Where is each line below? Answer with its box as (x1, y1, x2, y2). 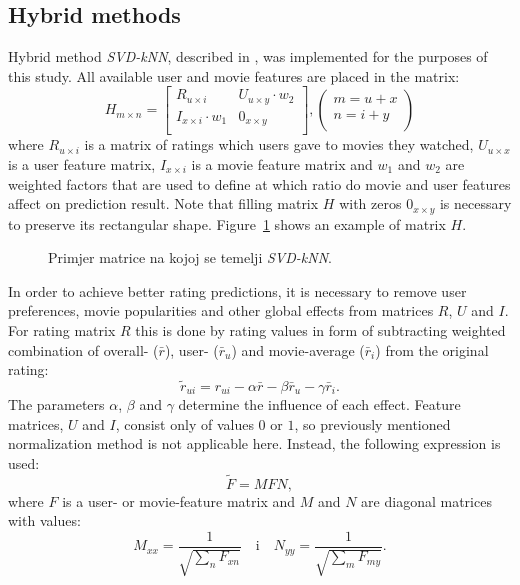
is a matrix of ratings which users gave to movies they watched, (84, 134, 474, 155)
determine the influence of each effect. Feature (178, 394, 461, 414)
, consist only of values (115, 413, 254, 434)
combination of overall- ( (8, 339, 159, 360)
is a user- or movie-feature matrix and (62, 490, 296, 511)
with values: (8, 510, 81, 531)
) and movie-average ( (231, 339, 365, 360)
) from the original (375, 339, 489, 360)
